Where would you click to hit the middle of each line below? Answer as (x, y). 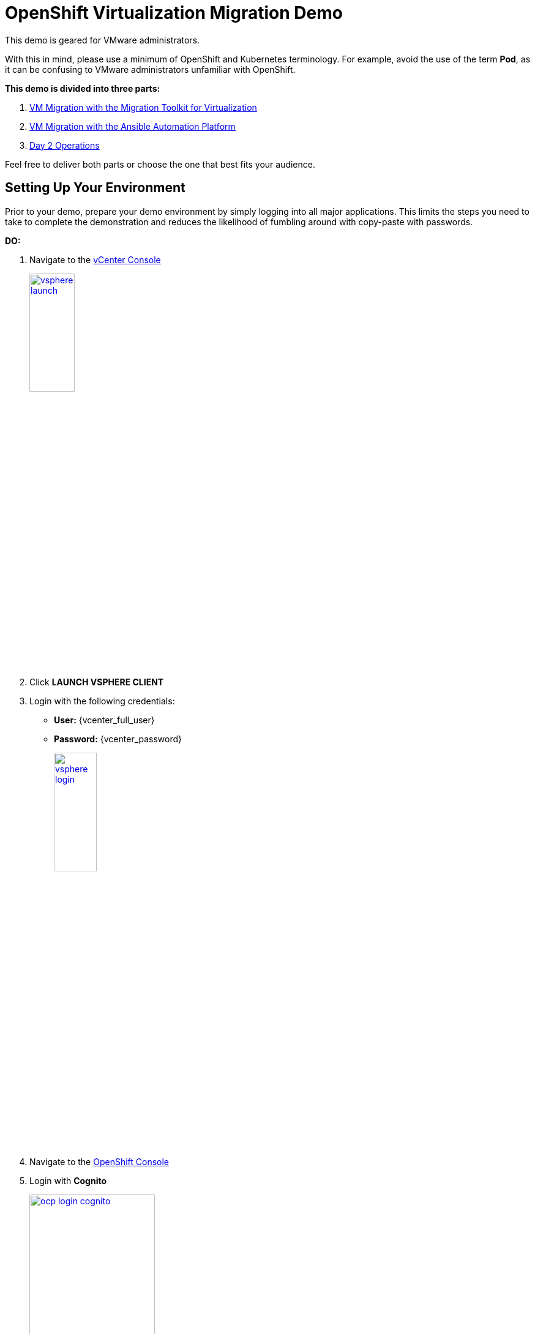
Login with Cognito (68, 1180)
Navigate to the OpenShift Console (99, 1161)
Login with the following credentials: (102, 701)
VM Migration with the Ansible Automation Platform (133, 126)
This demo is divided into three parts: (83, 88)
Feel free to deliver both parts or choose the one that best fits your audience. (160, 164)
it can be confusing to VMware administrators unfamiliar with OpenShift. (150, 69)
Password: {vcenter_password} (118, 739)
